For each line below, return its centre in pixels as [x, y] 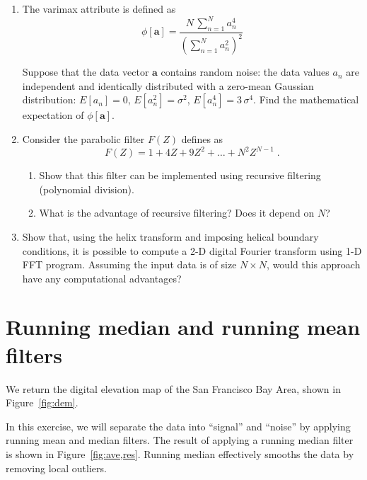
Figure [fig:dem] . [42, 402]
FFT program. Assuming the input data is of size [129, 264]
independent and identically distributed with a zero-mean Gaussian [168, 85]
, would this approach [314, 264]
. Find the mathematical [306, 99]
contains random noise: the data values [245, 72]
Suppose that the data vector [86, 72]
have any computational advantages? [102, 278]
